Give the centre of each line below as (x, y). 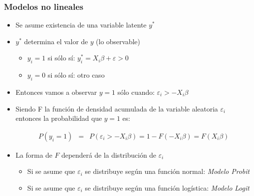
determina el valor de (56, 41)
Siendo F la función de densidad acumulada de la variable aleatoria (117, 108)
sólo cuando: (136, 92)
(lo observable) (118, 41)
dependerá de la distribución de (109, 154)
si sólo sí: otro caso (76, 75)
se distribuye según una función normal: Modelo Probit (167, 171)
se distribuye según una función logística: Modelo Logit (167, 188)
